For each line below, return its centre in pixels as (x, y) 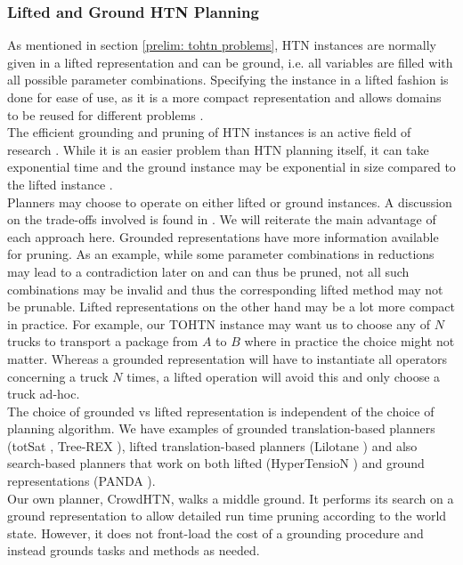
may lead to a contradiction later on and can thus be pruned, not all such (208, 271)
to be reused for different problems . (106, 114)
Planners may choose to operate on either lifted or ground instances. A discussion (230, 202)
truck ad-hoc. (44, 394)
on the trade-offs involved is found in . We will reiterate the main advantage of (222, 219)
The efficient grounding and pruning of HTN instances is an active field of (209, 132)
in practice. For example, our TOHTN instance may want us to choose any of (219, 323)
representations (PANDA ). (81, 481)
